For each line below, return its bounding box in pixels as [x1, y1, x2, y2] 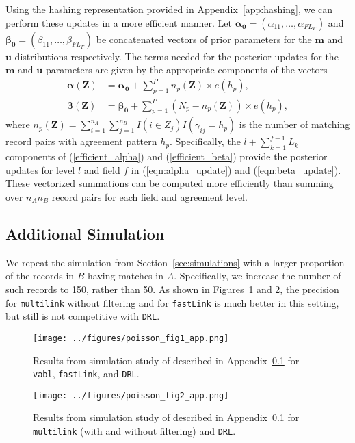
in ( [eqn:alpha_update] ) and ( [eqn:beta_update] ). [131, 162, 341, 177]
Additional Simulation [5, 223, 165, 244]
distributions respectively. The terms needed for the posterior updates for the [14, 49, 339, 63]
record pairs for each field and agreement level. [51, 190, 248, 204]
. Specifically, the [170, 134, 241, 149]
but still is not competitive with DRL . [5, 309, 160, 323]
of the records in [5, 268, 75, 283]
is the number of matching [239, 117, 350, 131]
